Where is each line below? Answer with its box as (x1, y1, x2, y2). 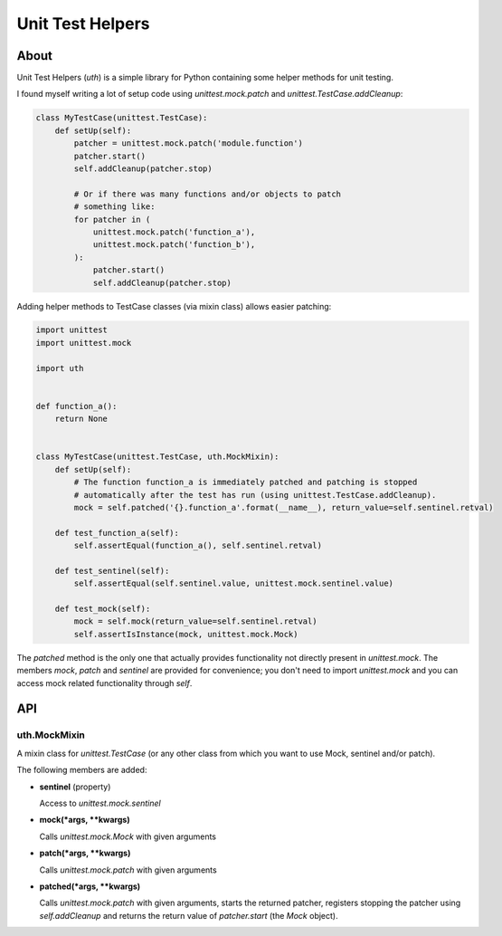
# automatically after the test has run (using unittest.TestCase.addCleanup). (73, 490, 437, 500)
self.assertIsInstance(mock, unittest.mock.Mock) (73, 629, 298, 639)
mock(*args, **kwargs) (39, 815, 130, 826)
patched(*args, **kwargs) (39, 881, 141, 892)
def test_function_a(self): (54, 528, 180, 538)
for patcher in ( (73, 214, 151, 224)
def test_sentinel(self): (54, 566, 170, 576)
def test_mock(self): (54, 604, 151, 615)
